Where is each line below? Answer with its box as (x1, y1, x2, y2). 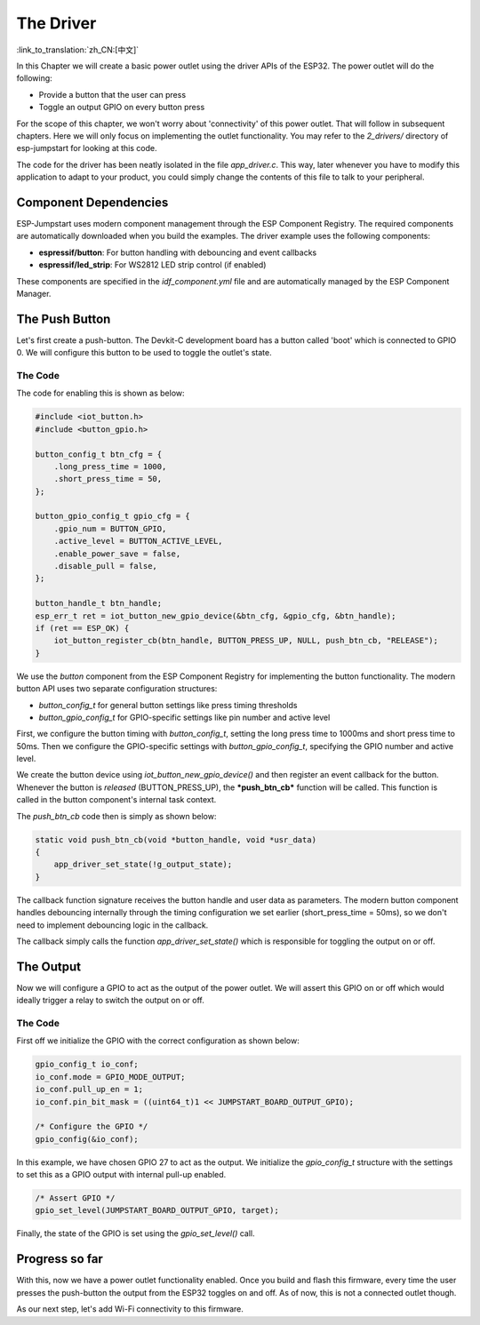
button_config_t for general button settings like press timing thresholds (38, 699, 298, 710)
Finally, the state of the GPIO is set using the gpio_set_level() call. (16, 1228, 255, 1239)
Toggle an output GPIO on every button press (38, 102, 205, 113)
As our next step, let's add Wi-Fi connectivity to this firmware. (16, 1304, 244, 1314)
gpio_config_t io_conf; (35, 1059, 140, 1070)
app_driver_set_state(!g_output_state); (53, 859, 233, 870)
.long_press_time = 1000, (53, 461, 167, 471)
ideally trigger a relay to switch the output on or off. (16, 995, 204, 1006)
